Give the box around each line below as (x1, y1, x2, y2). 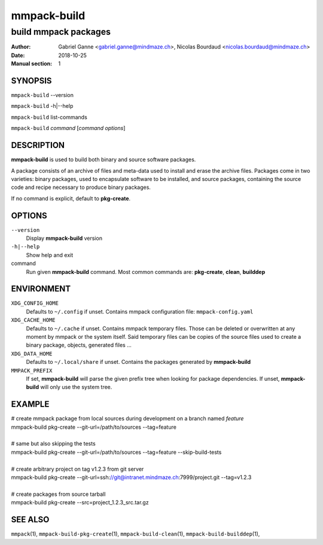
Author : (11, 43, 31, 50)
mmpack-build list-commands (11, 113, 88, 121)
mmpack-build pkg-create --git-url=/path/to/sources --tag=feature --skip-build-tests (11, 448, 222, 456)
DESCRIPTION (11, 140, 65, 150)
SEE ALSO (11, 514, 50, 525)
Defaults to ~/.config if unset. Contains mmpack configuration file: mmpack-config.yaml (26, 308, 254, 315)
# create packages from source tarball (11, 490, 106, 498)
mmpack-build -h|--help (11, 103, 74, 110)
